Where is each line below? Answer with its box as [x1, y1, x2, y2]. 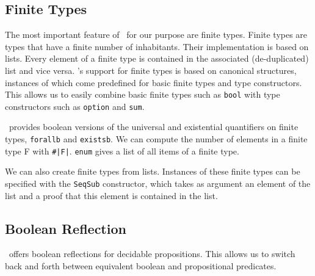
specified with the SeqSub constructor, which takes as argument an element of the [5, 176, 311, 189]
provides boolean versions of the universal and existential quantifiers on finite [9, 120, 299, 133]
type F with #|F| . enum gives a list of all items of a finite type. [5, 144, 239, 157]
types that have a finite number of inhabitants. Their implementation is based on [5, 40, 309, 53]
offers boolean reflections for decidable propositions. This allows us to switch [9, 247, 295, 260]
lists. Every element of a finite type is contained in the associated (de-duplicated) [5, 52, 309, 65]
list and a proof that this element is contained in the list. [5, 189, 218, 202]
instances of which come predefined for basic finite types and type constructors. [5, 76, 302, 89]
